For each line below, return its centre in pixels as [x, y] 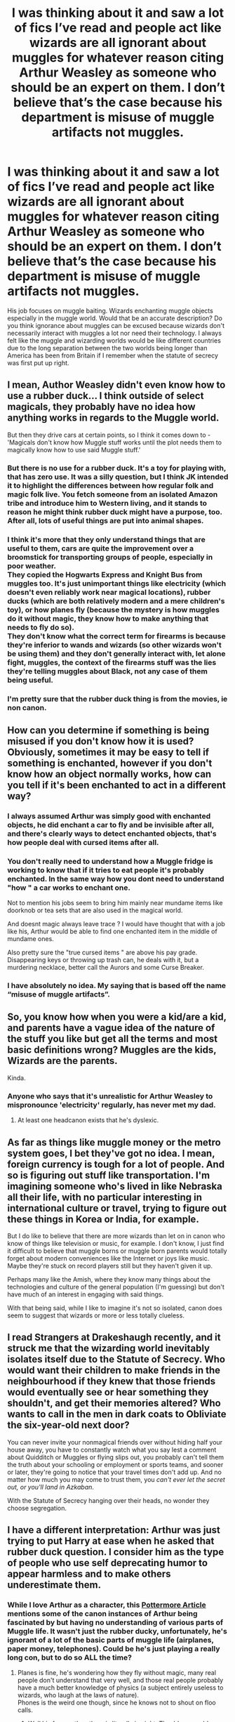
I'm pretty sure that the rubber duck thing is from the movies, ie [117, 699]
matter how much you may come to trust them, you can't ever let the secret [116, 1479]
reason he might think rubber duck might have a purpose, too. [115, 512]
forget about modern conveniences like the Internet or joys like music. [108, 1258]
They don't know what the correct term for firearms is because [116, 636]
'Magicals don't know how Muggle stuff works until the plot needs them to [115, 442]
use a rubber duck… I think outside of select [106, 396]
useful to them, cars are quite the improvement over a [101, 548]
